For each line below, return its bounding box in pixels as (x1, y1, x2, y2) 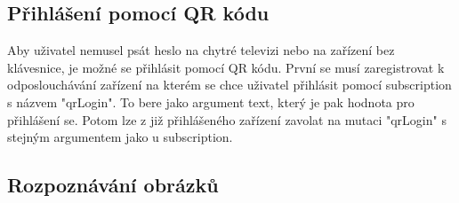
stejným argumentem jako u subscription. (7, 128, 233, 146)
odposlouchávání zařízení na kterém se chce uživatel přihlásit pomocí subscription (7, 75, 452, 94)
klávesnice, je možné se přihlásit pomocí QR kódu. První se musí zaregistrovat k (7, 58, 445, 76)
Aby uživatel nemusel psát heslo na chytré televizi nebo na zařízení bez (7, 41, 395, 59)
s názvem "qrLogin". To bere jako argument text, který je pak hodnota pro (7, 92, 415, 111)
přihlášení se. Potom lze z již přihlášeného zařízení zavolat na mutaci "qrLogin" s (7, 110, 447, 129)
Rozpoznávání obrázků (7, 171, 219, 199)
